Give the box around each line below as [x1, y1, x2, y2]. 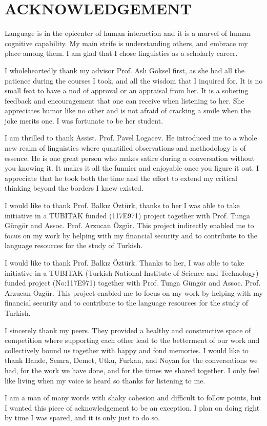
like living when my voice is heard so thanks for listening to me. [5, 375, 206, 386]
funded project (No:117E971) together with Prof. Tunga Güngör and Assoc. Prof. [5, 277, 261, 288]
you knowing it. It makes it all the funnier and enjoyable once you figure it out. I [5, 163, 259, 173]
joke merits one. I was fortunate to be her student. [5, 115, 163, 126]
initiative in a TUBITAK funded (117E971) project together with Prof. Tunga [5, 210, 251, 220]
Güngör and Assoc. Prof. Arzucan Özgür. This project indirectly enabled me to [5, 220, 254, 231]
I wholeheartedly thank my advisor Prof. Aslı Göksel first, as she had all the [5, 65, 244, 75]
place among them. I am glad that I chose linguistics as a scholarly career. [5, 48, 238, 58]
